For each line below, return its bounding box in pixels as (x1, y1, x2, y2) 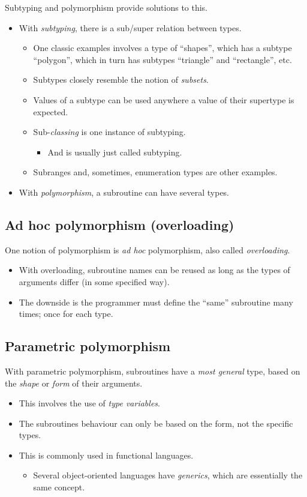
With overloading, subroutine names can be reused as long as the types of (19, 264, 290, 276)
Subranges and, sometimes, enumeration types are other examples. (33, 166, 278, 178)
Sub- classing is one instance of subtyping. (33, 125, 186, 138)
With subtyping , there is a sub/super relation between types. (19, 21, 242, 34)
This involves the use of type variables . (19, 397, 160, 409)
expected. (33, 105, 68, 118)
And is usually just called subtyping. (47, 145, 182, 158)
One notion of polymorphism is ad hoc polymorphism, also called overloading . (5, 243, 290, 256)
